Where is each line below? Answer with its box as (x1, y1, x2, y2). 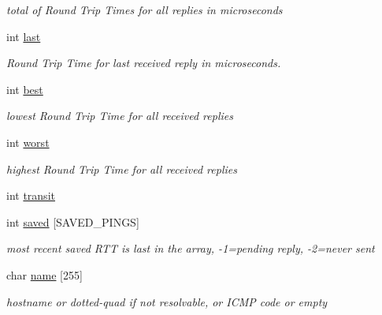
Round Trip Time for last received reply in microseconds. (6, 54, 281, 71)
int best (6, 81, 43, 97)
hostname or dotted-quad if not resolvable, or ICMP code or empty (6, 293, 328, 309)
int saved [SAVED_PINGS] (6, 213, 139, 230)
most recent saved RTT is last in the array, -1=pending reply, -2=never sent (6, 240, 375, 257)
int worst (6, 133, 50, 150)
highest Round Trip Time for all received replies (6, 160, 237, 177)
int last (6, 28, 41, 44)
